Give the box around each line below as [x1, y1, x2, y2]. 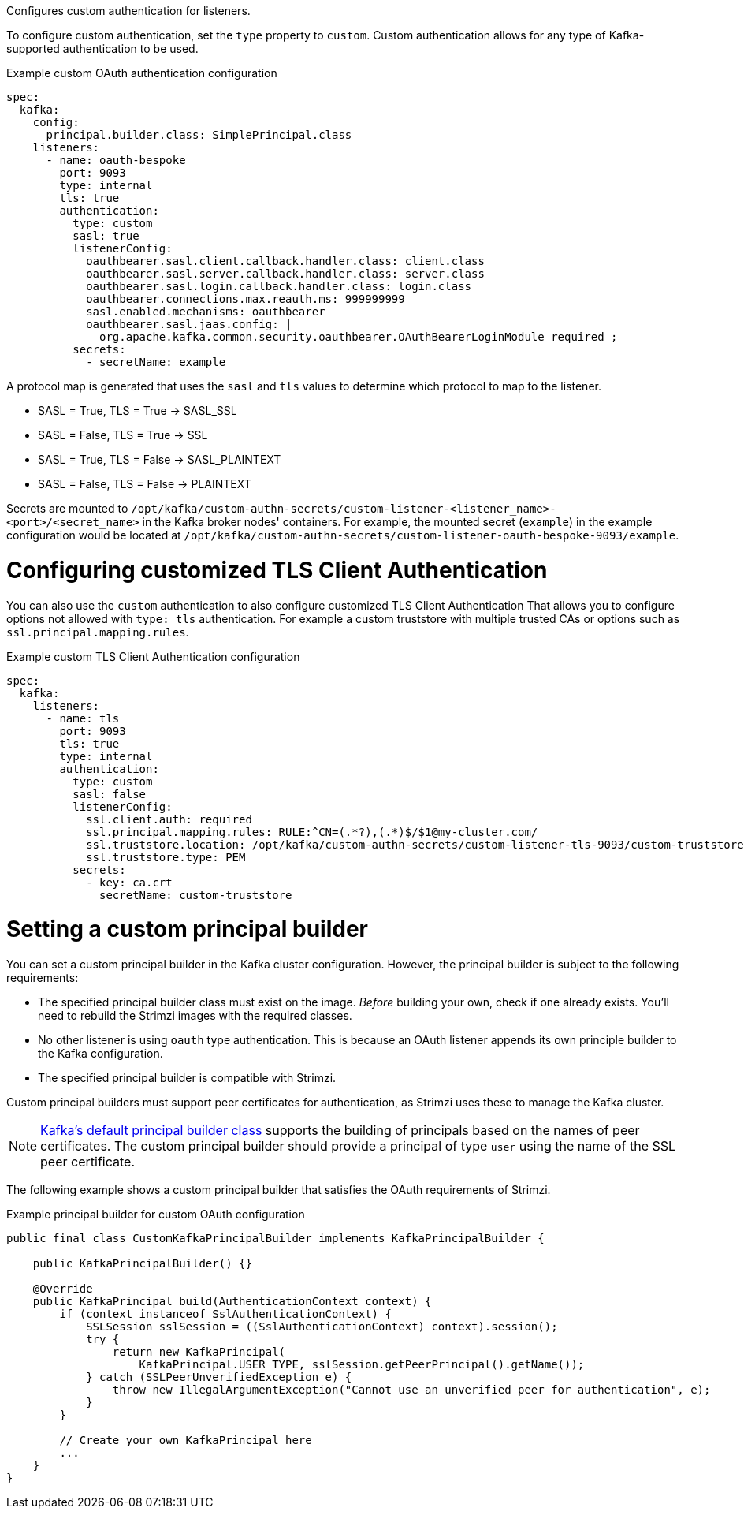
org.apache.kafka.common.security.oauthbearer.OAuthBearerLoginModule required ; [99, 330, 618, 343]
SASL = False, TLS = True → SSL [38, 428, 208, 442]
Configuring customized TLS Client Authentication [6, 556, 548, 584]
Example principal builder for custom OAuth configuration [6, 1207, 305, 1221]
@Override [32, 1282, 93, 1295]
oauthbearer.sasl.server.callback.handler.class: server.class [86, 267, 485, 280]
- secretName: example [86, 356, 226, 368]
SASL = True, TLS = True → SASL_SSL [38, 404, 237, 417]
